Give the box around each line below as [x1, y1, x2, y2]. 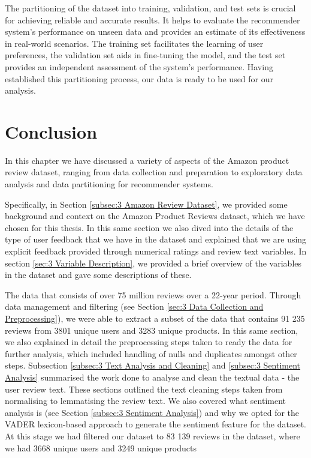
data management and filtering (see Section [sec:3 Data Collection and [5, 300, 264, 313]
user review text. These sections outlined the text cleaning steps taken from [5, 382, 283, 395]
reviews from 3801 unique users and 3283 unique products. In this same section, [5, 324, 298, 336]
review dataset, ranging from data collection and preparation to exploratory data [5, 166, 303, 178]
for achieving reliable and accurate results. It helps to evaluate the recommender [5, 13, 300, 26]
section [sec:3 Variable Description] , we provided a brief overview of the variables [5, 256, 302, 269]
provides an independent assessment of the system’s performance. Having [5, 60, 273, 73]
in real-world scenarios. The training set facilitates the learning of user [5, 37, 264, 49]
